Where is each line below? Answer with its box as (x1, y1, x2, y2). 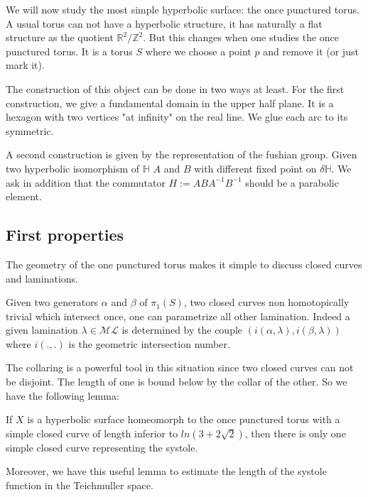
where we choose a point (145, 43, 251, 58)
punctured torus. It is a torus (6, 43, 133, 58)
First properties (6, 224, 124, 246)
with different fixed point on (194, 160, 317, 175)
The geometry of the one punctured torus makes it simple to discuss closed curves (6, 256, 362, 271)
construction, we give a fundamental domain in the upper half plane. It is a (6, 95, 334, 110)
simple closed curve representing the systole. (6, 439, 198, 454)
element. (6, 189, 42, 204)
